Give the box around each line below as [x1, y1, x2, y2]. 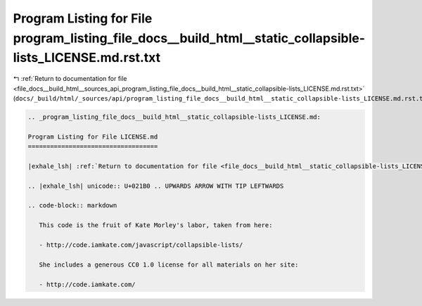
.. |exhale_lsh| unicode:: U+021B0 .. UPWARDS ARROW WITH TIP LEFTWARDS [27, 181, 284, 190]
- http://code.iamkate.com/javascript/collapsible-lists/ [39, 241, 243, 249]
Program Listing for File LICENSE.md [27, 132, 158, 141]
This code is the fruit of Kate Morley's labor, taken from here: [39, 222, 273, 229]
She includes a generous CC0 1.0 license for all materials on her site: [39, 260, 299, 269]
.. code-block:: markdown [27, 201, 117, 210]
